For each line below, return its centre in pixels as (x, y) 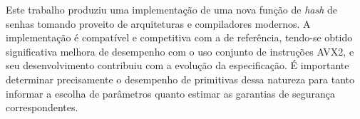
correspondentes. (42, 107)
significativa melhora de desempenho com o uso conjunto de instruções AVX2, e (180, 51)
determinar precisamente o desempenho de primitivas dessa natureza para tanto (180, 79)
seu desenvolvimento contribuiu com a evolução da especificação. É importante (178, 65)
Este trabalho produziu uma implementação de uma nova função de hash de (172, 9)
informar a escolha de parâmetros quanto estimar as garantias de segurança (170, 93)
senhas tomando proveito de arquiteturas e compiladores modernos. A (158, 23)
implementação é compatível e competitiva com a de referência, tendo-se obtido (179, 37)
